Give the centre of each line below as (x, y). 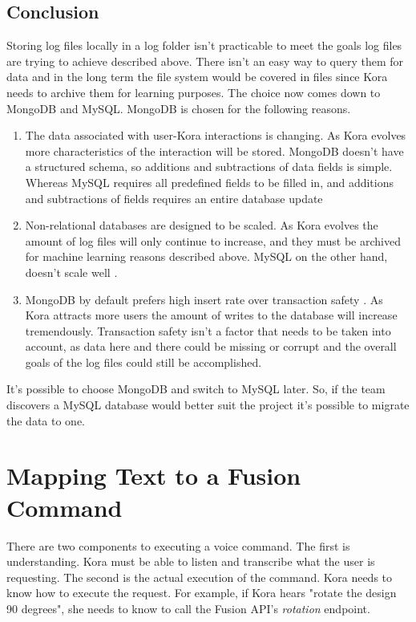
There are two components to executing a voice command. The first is (178, 545)
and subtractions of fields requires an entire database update (174, 198)
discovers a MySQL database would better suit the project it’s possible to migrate (208, 405)
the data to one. (46, 420)
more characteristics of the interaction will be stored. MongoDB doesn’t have (214, 150)
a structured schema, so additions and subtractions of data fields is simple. (209, 167)
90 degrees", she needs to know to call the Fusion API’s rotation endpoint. (188, 608)
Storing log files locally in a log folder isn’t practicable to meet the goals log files (204, 45)
